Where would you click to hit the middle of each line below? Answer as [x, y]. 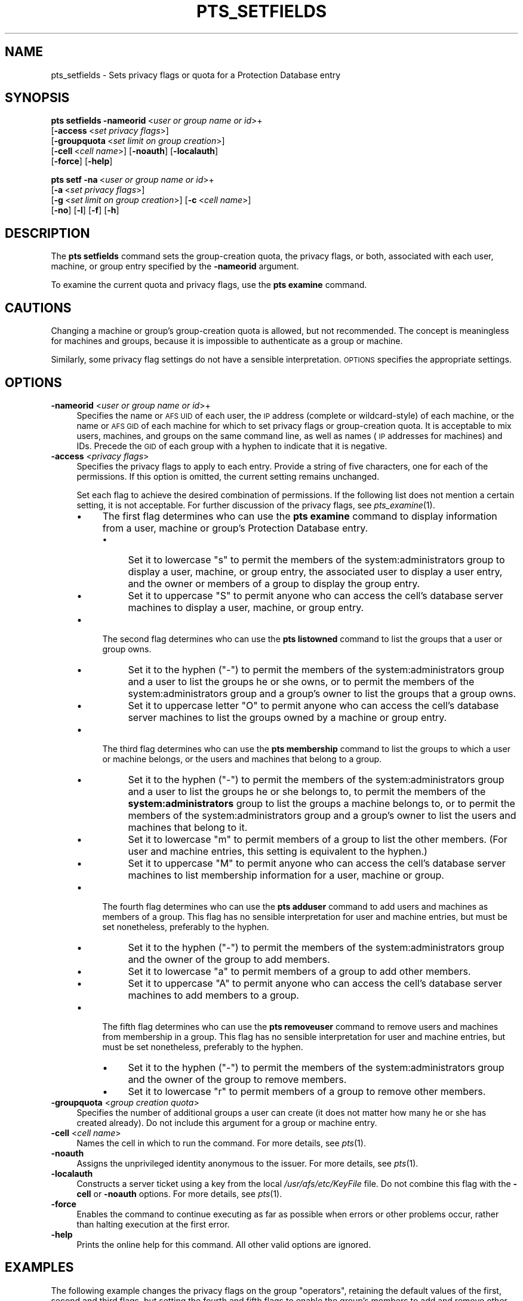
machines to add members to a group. [213, 995]
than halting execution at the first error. [153, 1224]
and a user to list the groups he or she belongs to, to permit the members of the [307, 791]
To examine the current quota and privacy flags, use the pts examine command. [209, 285]
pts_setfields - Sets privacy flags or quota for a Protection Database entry [196, 75]
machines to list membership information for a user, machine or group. [286, 875]
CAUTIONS [38, 308]
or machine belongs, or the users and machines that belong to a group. [242, 759]
